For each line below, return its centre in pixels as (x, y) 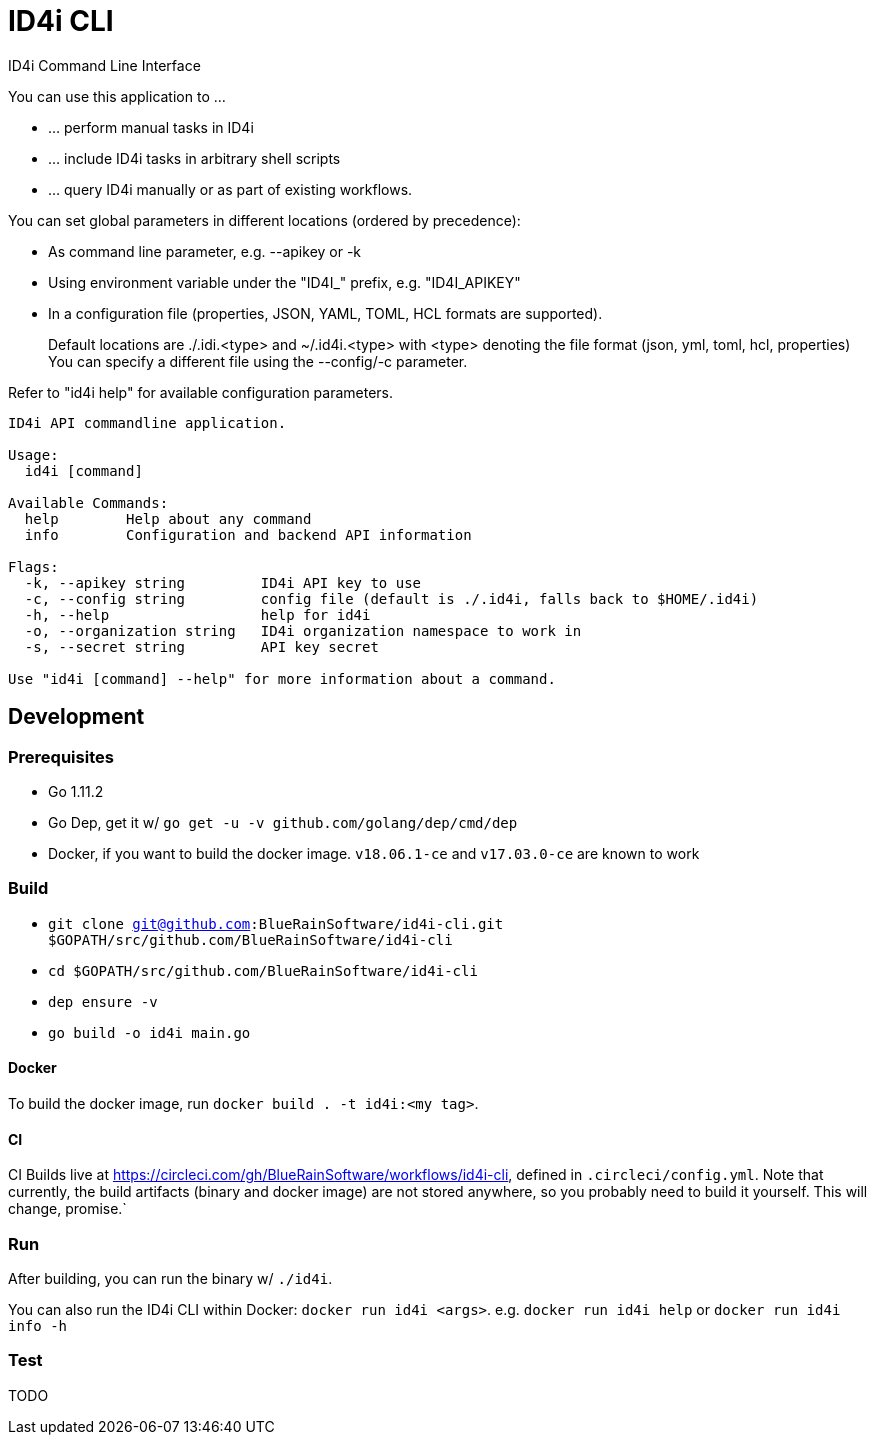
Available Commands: (88, 502)
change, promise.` (67, 1209)
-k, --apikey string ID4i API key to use (223, 582)
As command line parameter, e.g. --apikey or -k (205, 251)
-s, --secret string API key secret (201, 646)
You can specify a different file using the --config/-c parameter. (258, 361)
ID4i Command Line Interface (104, 65)
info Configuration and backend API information (248, 534)
